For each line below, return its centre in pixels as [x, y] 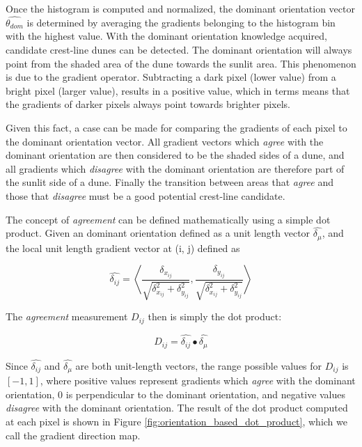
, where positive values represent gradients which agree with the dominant [198, 381]
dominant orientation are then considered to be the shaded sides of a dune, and [175, 155]
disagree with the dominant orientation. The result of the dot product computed [177, 408]
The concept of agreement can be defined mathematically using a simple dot [168, 219]
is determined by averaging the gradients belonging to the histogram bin [181, 22]
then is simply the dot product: [215, 316]
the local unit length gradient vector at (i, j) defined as [123, 248]
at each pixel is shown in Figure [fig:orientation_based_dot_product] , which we [176, 421]
